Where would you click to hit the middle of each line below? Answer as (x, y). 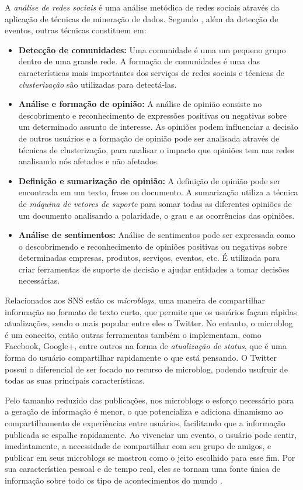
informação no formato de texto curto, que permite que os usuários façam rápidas (151, 311)
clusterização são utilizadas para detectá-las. (97, 84)
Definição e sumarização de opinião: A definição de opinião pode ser (149, 180)
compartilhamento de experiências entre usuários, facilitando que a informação (145, 423)
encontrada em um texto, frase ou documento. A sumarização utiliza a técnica (158, 192)
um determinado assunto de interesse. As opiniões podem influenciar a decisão (158, 127)
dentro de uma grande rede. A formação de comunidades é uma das (139, 61)
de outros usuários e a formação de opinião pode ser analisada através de (149, 138)
